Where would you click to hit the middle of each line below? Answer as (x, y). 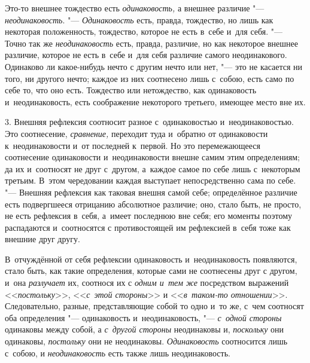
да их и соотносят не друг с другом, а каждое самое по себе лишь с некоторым (153, 168)
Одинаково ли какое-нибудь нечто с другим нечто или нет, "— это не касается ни (154, 66)
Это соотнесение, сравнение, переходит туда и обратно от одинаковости (136, 133)
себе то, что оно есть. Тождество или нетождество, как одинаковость (131, 90)
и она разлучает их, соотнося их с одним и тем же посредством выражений (147, 283)
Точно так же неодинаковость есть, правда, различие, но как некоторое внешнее (152, 43)
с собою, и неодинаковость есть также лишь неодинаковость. (118, 353)
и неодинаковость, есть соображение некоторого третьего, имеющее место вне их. (155, 101)
